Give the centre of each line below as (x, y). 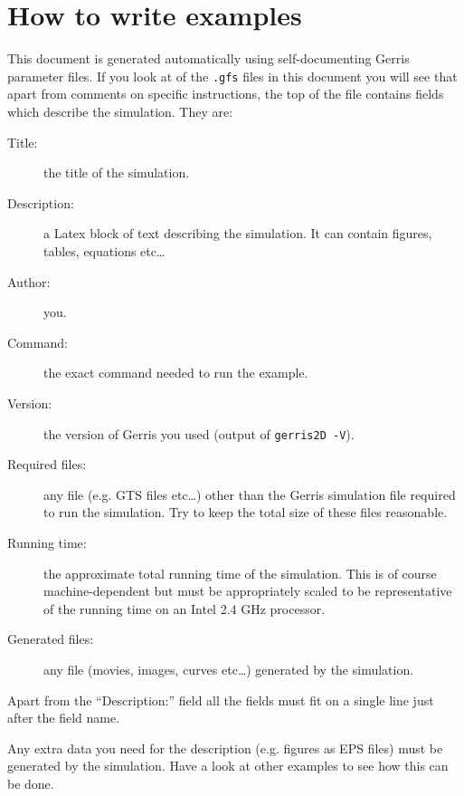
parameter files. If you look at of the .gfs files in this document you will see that (232, 76)
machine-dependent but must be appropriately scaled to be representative (248, 591)
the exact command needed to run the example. (176, 373)
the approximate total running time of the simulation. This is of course (240, 573)
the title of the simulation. (117, 173)
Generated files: (51, 639)
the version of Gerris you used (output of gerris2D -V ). (199, 433)
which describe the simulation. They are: (120, 111)
